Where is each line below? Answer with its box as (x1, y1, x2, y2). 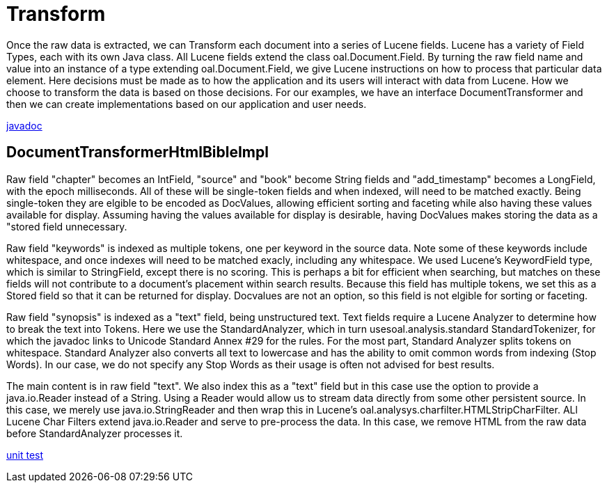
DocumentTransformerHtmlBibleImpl (6, 143, 269, 162)
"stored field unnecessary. (6, 220, 127, 233)
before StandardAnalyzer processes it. (6, 427, 183, 439)
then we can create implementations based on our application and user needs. (6, 97, 367, 110)
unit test (6, 448, 44, 461)
